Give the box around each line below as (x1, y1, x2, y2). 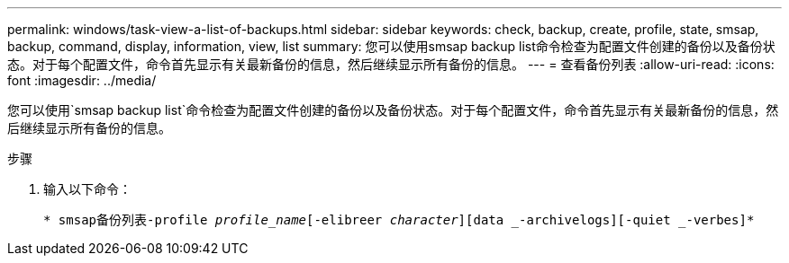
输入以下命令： (43, 181, 131, 197)
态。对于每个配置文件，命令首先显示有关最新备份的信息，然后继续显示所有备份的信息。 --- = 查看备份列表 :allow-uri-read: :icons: (7, 57, 775, 72)
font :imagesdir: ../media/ (7, 73, 157, 88)
